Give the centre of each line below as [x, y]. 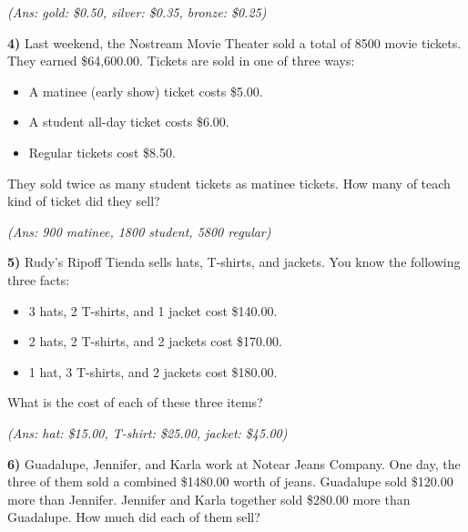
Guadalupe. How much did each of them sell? [134, 517]
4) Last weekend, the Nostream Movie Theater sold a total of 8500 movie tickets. [234, 42]
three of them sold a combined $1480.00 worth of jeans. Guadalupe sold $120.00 [230, 481]
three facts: [39, 279]
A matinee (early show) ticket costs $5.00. [146, 91]
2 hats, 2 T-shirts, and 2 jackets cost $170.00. [155, 341]
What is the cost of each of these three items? [135, 402]
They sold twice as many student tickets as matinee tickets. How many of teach [229, 183]
